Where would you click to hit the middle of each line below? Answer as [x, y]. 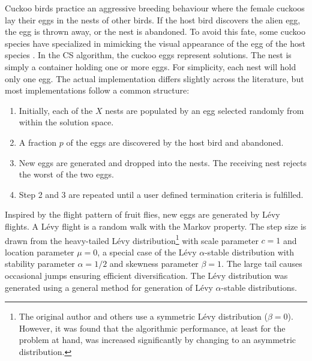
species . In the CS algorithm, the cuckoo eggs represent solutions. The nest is [148, 55]
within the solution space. [66, 122]
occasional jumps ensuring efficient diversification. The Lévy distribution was [146, 275]
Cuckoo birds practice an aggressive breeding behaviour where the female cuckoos [155, 8]
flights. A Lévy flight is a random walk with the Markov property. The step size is [156, 226]
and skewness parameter [154, 264]
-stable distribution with [249, 252]
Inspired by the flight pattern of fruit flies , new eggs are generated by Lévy [142, 214]
